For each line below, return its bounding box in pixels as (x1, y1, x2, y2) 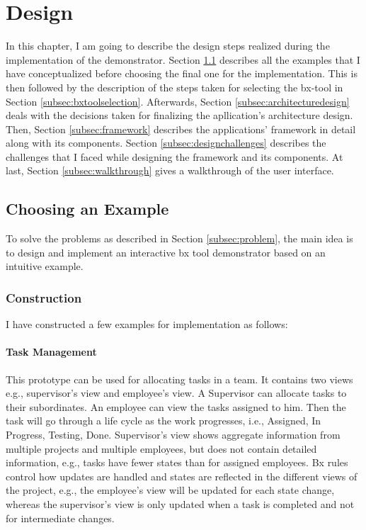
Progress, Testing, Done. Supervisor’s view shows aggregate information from (6, 427, 341, 442)
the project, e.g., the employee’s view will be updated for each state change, (6, 483, 335, 497)
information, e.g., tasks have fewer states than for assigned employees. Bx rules (6, 455, 348, 470)
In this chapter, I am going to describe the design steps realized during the (6, 38, 330, 53)
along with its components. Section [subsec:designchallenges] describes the (6, 135, 326, 150)
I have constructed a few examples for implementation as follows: (6, 317, 288, 332)
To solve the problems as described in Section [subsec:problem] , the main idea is (6, 231, 353, 246)
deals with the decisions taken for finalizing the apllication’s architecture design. (6, 108, 353, 123)
